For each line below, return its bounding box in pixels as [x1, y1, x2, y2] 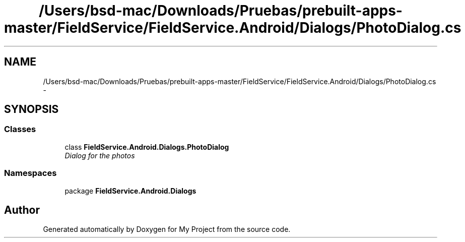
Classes [4, 124, 36, 135]
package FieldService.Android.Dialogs [64, 186, 196, 195]
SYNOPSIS [4, 103, 59, 116]
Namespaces [4, 168, 57, 178]
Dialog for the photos [64, 151, 135, 160]
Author [4, 203, 40, 216]
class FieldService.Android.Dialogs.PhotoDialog [64, 142, 229, 151]
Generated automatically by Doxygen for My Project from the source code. [43, 225, 291, 234]
